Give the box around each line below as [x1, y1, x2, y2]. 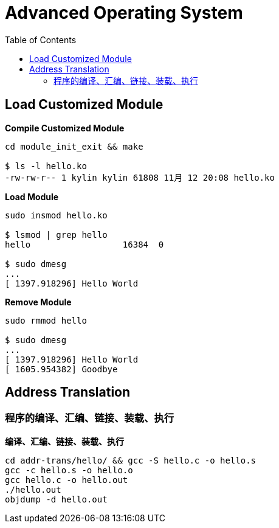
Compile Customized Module [5, 122, 125, 133]
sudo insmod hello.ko [5, 210, 108, 220]
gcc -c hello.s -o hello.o [5, 465, 133, 475]
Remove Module [5, 296, 72, 307]
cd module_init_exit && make [5, 141, 143, 151]
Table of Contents [5, 34, 77, 45]
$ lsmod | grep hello [5, 229, 108, 240]
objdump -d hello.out [5, 494, 108, 504]
